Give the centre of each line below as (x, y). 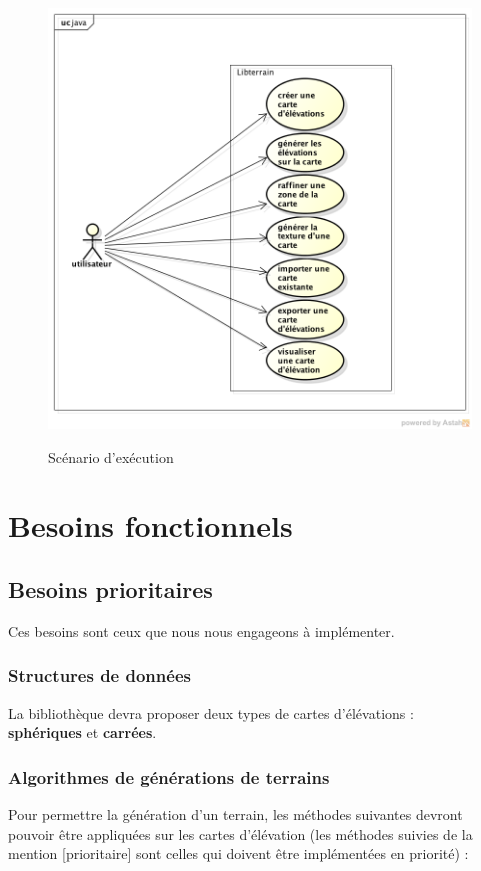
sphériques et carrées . (82, 732)
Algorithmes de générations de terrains (169, 776)
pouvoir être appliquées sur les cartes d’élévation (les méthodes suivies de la (240, 833)
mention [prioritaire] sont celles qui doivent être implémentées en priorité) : (238, 853)
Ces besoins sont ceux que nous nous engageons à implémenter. (201, 630)
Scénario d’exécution (111, 456)
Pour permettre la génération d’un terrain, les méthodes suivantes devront (235, 814)
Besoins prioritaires (110, 589)
